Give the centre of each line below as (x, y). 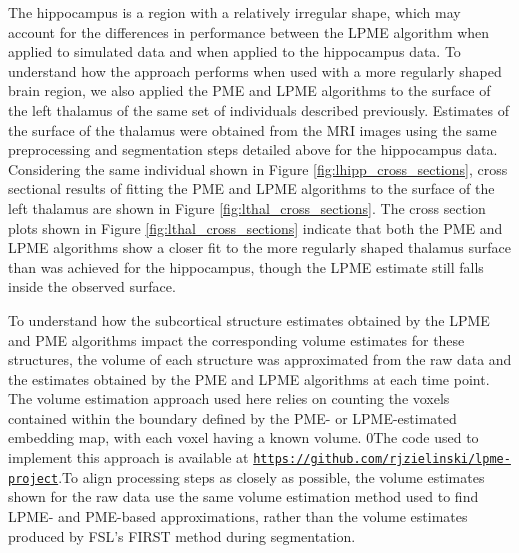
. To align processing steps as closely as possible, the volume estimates (271, 476)
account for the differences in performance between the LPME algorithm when (249, 31)
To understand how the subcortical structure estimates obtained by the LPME (249, 319)
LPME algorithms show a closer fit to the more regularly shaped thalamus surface (259, 247)
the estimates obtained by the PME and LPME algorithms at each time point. (249, 378)
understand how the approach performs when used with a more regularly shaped (255, 70)
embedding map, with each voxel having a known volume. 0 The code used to (243, 437)
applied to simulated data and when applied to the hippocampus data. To (234, 51)
